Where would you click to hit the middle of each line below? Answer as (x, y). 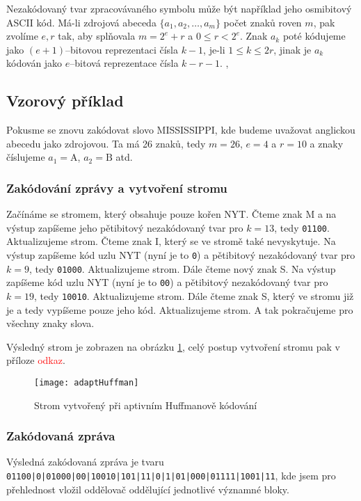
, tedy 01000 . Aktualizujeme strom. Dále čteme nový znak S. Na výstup (182, 268)
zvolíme (22, 36)
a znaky (327, 143)
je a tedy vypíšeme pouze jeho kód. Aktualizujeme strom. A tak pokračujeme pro (180, 309)
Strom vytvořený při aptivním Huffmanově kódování (146, 405)
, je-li (214, 49)
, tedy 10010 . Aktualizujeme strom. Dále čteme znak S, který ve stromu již (194, 295)
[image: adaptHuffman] (87, 383)
